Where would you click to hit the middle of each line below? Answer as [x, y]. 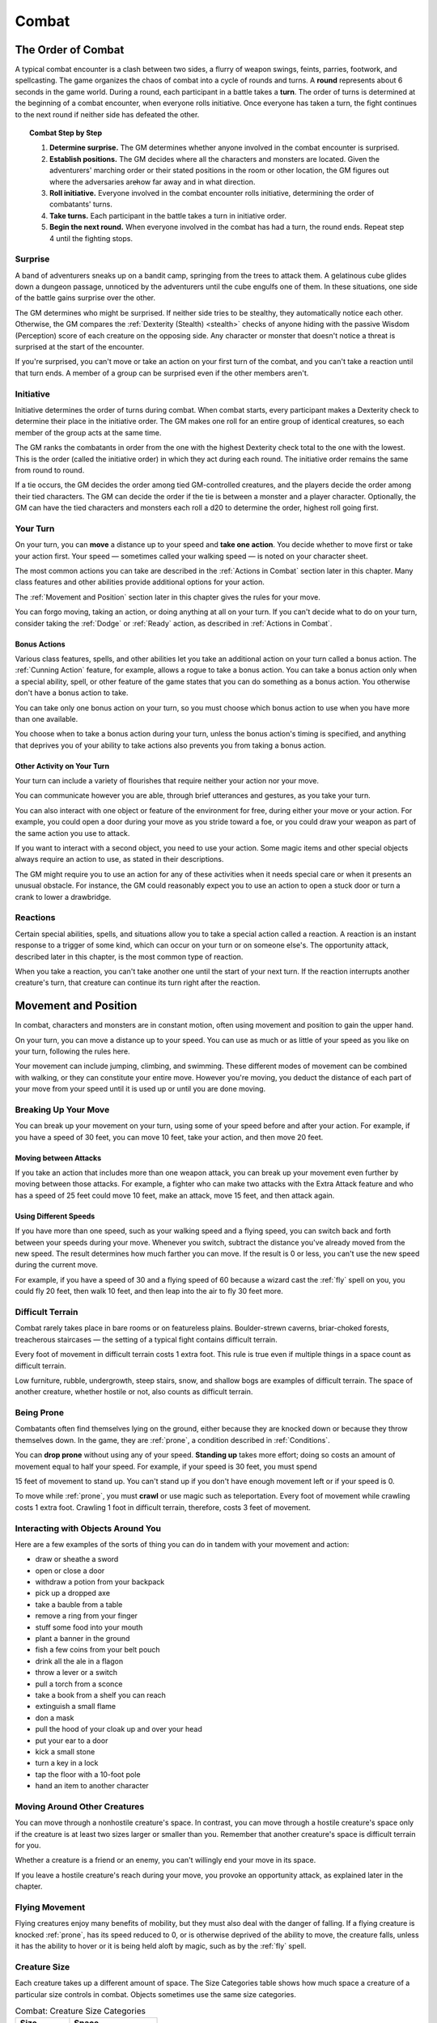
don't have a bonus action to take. [72, 693]
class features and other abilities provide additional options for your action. [140, 582]
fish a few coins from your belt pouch [98, 1650]
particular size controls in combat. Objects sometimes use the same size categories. [156, 1994]
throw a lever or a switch [76, 1673]
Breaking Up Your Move [62, 1109]
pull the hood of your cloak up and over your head [119, 1729]
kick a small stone [65, 1751]
